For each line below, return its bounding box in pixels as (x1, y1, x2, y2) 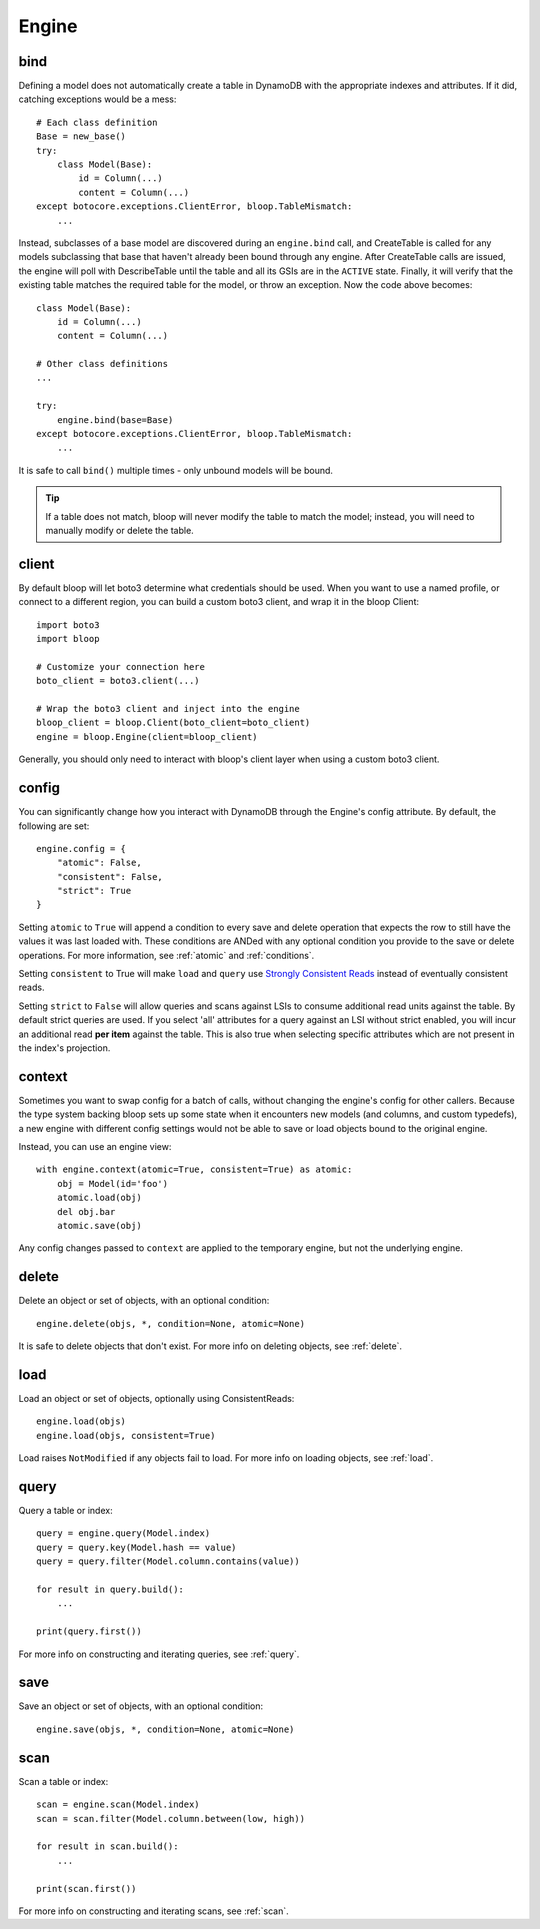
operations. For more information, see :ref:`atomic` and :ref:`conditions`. (18, 949, 315, 961)
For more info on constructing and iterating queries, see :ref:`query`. (18, 1648, 300, 1660)
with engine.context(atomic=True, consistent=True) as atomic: (36, 1164, 353, 1175)
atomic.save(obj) (56, 1220, 142, 1231)
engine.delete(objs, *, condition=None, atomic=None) (36, 1318, 305, 1329)
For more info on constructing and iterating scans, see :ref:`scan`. (18, 1905, 289, 1917)
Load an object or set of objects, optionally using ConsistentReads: (18, 1392, 295, 1404)
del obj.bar (56, 1206, 116, 1217)
